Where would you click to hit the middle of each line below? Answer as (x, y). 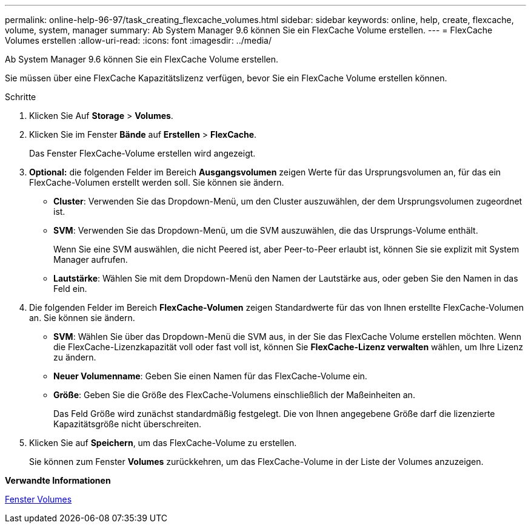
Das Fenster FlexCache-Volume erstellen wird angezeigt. (142, 153)
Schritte (21, 97)
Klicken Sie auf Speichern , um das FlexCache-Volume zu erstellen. (163, 443)
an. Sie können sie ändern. (82, 318)
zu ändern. (75, 357)
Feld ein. (70, 289)
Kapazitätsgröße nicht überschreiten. (127, 424)
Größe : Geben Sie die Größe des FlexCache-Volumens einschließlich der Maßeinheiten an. (234, 395)
